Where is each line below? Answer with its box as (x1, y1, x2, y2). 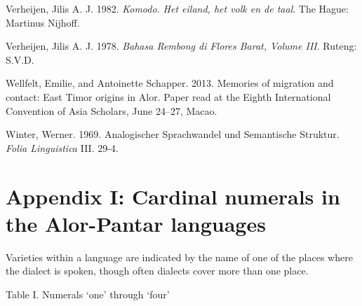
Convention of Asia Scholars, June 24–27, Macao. (6, 103, 217, 118)
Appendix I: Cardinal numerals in (6, 181, 340, 210)
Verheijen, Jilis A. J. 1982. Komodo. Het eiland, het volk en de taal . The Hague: (6, 1, 349, 15)
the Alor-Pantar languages (6, 209, 266, 237)
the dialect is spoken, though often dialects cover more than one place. (6, 263, 309, 278)
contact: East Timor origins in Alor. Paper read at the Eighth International (6, 89, 331, 104)
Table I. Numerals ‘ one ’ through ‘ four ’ (6, 286, 170, 301)
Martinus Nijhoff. (6, 15, 80, 29)
